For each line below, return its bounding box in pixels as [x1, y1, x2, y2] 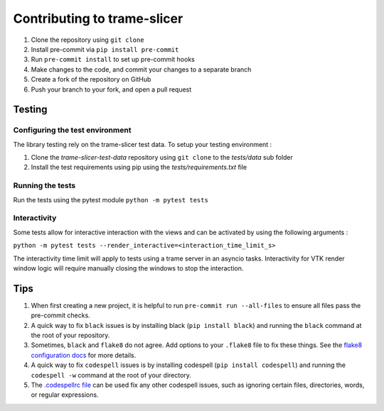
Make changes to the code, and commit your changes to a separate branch [31, 65, 252, 74]
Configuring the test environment [13, 125, 132, 135]
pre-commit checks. [31, 311, 90, 319]
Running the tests [13, 181, 76, 191]
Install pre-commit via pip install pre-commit [31, 45, 179, 53]
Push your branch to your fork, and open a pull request [31, 85, 192, 94]
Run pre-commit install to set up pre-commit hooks [31, 55, 195, 64]
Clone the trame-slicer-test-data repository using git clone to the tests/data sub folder [31, 153, 293, 162]
